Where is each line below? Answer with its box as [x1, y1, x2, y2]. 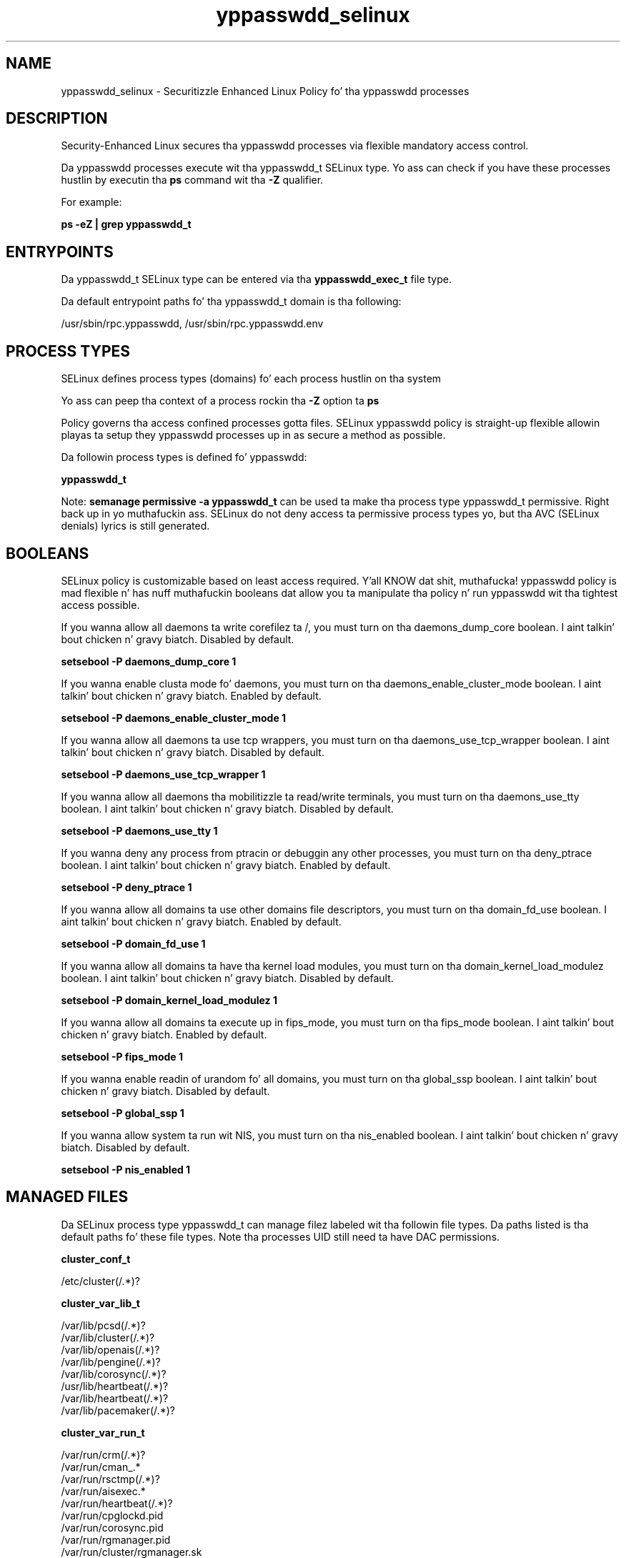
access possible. [61, 598, 140, 611]
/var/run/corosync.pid [61, 1521, 164, 1534]
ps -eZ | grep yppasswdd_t [61, 218, 192, 231]
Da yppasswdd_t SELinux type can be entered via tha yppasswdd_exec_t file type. [61, 273, 452, 286]
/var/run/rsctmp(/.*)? [61, 1472, 160, 1485]
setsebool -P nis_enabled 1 [61, 1163, 191, 1176]
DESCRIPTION [6, 109, 108, 128]
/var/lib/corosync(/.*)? [61, 1367, 167, 1380]
